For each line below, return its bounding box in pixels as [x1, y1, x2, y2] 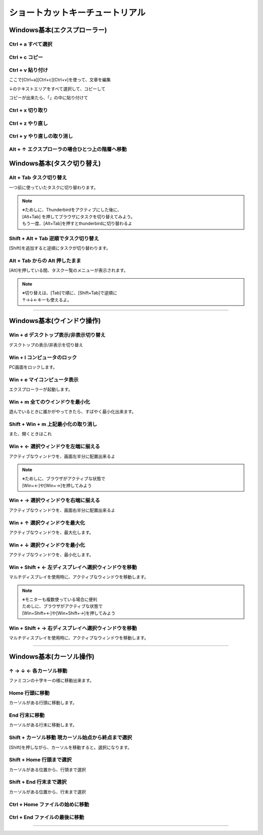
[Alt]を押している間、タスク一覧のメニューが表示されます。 [9, 267, 129, 273]
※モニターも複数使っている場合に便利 [22, 597, 97, 603]
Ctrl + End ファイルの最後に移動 [9, 814, 85, 821]
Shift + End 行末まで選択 [9, 778, 67, 785]
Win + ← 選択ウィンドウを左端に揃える [9, 443, 100, 450]
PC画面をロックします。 [9, 364, 57, 370]
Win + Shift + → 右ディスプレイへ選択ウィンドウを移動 [9, 625, 137, 631]
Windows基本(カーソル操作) [9, 652, 94, 661]
